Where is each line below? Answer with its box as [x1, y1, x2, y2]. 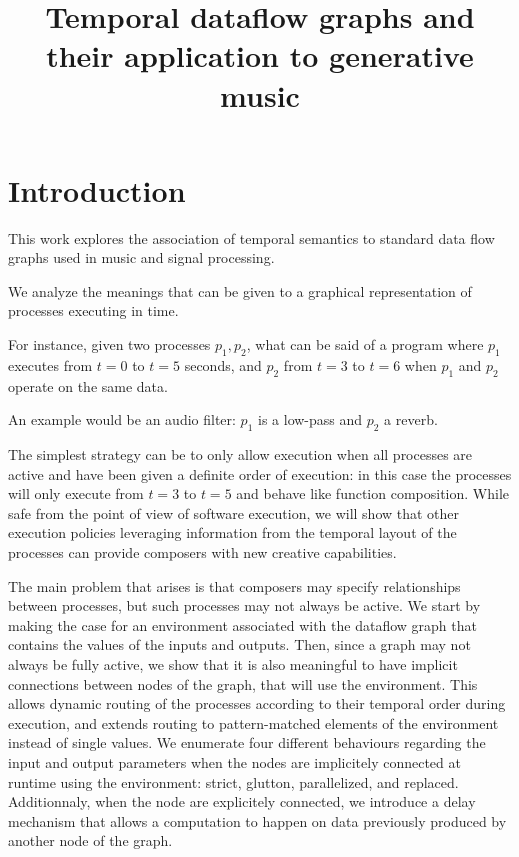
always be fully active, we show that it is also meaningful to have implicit [8, 653, 458, 674]
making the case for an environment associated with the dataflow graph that [8, 614, 477, 635]
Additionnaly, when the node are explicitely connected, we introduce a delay [8, 791, 476, 812]
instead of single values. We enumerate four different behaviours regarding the [8, 732, 486, 753]
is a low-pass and [258, 409, 363, 430]
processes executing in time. [8, 300, 179, 321]
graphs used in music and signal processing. [8, 247, 275, 268]
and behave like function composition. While [236, 483, 510, 504]
